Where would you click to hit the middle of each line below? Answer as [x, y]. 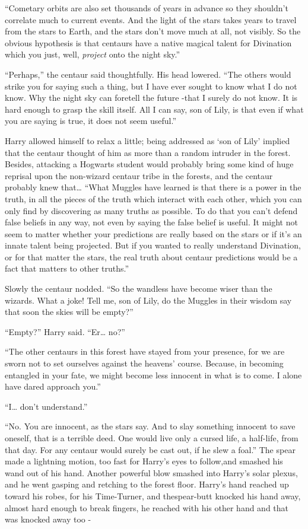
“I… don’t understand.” [46, 406]
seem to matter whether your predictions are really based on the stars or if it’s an [153, 233]
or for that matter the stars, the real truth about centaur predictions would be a [151, 256]
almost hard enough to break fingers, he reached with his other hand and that [147, 507]
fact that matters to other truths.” [67, 268]
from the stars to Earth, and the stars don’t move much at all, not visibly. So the [153, 31]
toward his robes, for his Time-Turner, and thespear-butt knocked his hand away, [153, 495]
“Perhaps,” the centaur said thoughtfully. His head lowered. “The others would [148, 74]
